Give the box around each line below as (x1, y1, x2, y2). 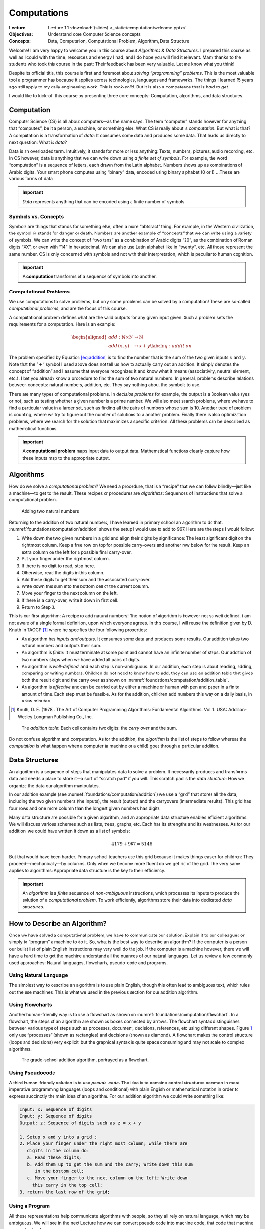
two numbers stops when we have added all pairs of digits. (21, 656, 141, 662)
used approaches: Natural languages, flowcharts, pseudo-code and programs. (9, 960, 168, 966)
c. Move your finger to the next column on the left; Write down (27, 1175, 188, 1181)
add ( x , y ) (108, 343, 130, 349)
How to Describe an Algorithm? (9, 919, 107, 928)
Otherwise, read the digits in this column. (21, 569, 105, 575)
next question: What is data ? (9, 139, 67, 145)
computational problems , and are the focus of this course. (9, 305, 127, 311)
